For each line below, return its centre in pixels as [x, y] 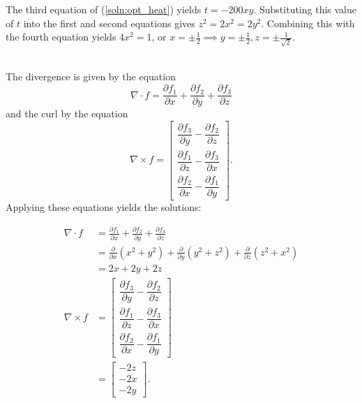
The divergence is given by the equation [91, 76]
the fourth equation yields [61, 37]
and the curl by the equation [67, 113]
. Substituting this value [305, 9]
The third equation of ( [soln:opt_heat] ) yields [104, 9]
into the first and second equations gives [109, 23]
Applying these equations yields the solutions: [104, 207]
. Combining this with [308, 23]
